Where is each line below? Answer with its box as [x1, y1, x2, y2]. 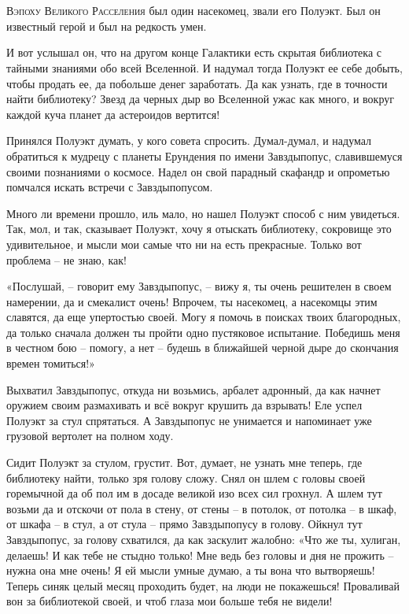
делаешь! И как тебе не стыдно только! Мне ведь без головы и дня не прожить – [6, 546, 394, 563]
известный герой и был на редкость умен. [6, 17, 207, 34]
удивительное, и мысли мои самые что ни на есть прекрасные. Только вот [6, 235, 362, 252]
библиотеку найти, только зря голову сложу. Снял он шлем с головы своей [6, 469, 366, 486]
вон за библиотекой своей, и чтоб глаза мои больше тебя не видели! [6, 593, 333, 609]
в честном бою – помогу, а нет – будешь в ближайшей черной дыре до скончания [6, 339, 399, 356]
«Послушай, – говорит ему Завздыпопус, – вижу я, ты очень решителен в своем [6, 278, 392, 294]
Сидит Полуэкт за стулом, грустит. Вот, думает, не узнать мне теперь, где [6, 454, 363, 471]
